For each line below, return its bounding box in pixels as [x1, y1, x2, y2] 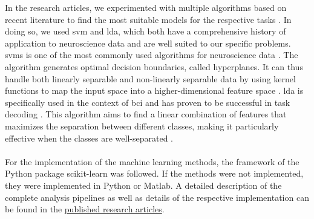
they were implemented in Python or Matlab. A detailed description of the [5, 178, 282, 191]
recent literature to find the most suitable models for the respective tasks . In [5, 13, 292, 25]
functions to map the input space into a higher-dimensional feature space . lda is [5, 84, 304, 97]
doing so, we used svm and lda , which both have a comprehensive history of [5, 25, 286, 38]
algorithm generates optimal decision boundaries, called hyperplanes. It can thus [5, 60, 303, 73]
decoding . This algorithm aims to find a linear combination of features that [5, 108, 287, 120]
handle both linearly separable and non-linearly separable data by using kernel [5, 72, 296, 85]
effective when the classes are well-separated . [5, 131, 173, 144]
